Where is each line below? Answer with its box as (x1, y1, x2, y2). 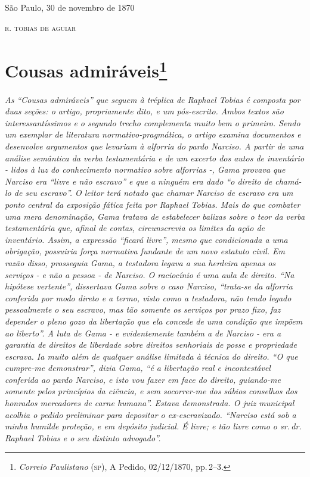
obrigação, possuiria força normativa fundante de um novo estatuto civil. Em (5, 245, 286, 257)
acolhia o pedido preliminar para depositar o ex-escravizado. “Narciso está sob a (5, 408, 296, 420)
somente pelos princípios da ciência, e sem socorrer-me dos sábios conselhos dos (5, 385, 297, 397)
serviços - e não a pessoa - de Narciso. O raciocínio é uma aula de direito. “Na (5, 268, 294, 280)
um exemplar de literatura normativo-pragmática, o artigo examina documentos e (5, 128, 301, 141)
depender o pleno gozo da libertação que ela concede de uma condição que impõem (5, 314, 303, 327)
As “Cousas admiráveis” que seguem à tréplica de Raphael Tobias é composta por (5, 93, 300, 105)
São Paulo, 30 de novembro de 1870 (5, 1, 135, 13)
